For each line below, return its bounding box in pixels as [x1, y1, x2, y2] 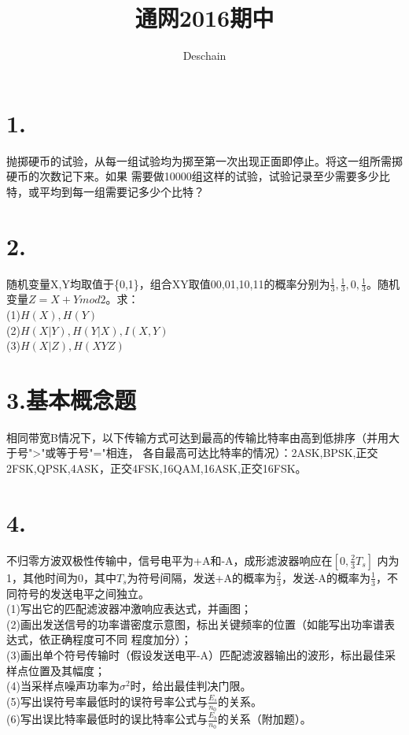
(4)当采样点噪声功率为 [6, 677, 120, 694]
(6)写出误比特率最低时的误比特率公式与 [6, 711, 208, 727]
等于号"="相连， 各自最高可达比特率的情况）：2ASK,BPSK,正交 [56, 444, 378, 461]
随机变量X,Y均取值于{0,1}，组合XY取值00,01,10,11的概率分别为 [6, 275, 330, 291]
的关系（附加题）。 [217, 711, 311, 727]
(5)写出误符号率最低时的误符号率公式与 [6, 692, 208, 709]
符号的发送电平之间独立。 [17, 585, 149, 601]
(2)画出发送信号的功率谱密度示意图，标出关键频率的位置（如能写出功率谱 [6, 615, 384, 632]
